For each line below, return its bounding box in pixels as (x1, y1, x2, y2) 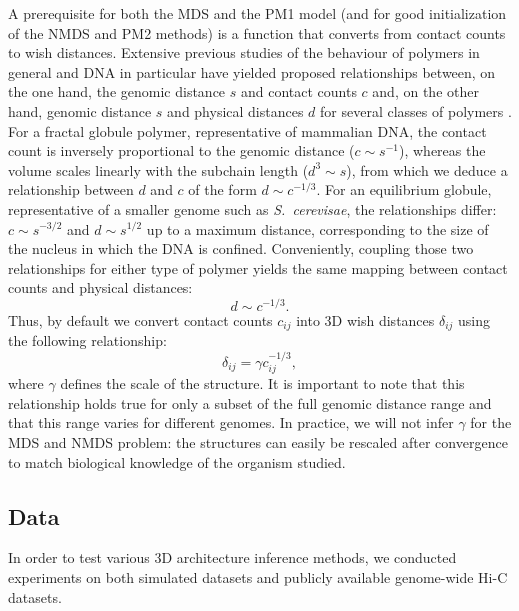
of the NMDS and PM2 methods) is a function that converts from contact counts (8, 22, 506, 43)
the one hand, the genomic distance (8, 81, 226, 102)
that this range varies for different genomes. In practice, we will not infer (8, 412, 454, 433)
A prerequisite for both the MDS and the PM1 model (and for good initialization (8, 3, 507, 23)
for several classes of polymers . (320, 100, 512, 121)
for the (470, 412, 512, 433)
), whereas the (399, 140, 486, 161)
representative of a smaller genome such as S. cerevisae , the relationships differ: (8, 198, 497, 219)
